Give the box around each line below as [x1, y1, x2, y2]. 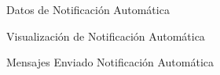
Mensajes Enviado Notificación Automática [6, 54, 214, 70]
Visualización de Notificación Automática [6, 27, 205, 44]
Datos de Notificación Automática [6, 2, 170, 17]
